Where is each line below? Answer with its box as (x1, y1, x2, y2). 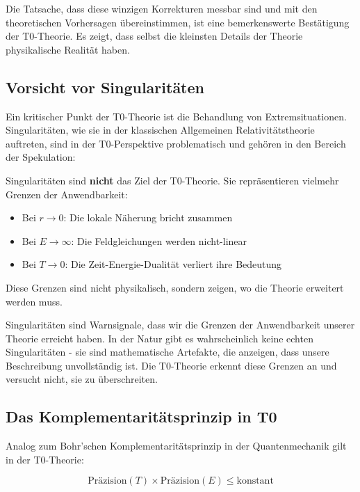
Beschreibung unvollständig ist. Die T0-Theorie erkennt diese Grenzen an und (6, 358, 337, 372)
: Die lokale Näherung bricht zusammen (63, 210, 233, 225)
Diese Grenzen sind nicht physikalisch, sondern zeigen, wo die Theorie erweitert (6, 280, 344, 294)
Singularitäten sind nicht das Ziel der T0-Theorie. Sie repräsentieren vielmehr (6, 173, 339, 187)
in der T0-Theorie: (6, 452, 84, 466)
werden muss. (6, 294, 63, 308)
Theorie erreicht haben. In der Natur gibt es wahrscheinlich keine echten (6, 331, 313, 345)
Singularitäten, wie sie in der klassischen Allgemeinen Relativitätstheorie (6, 122, 315, 137)
